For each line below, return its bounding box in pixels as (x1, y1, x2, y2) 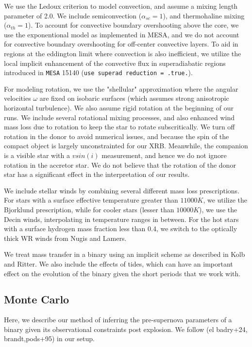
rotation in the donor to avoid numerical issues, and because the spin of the (4, 131, 229, 141)
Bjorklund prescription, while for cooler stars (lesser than (4, 204, 174, 214)
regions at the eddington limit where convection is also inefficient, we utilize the (4, 48, 241, 58)
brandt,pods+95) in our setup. (4, 333, 95, 344)
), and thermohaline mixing (163, 10, 245, 20)
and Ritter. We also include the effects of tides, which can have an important (4, 258, 233, 268)
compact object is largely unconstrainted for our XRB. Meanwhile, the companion (4, 141, 248, 151)
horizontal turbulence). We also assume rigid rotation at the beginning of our (4, 103, 234, 112)
